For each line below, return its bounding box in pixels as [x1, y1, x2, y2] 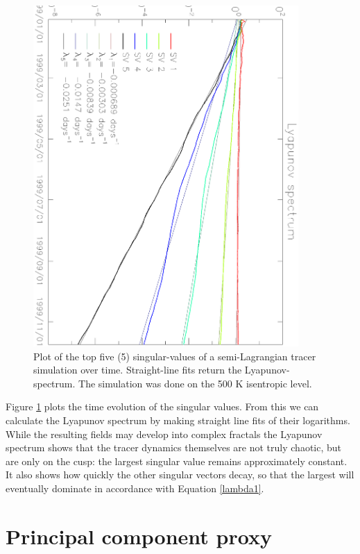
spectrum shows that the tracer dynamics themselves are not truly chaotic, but [6, 440, 342, 455]
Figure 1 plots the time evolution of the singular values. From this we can [6, 399, 319, 414]
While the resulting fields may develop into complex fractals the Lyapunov [6, 426, 323, 441]
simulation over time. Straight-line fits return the [33, 362, 242, 377]
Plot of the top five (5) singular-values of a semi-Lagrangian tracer [33, 349, 316, 363]
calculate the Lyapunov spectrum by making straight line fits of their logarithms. [6, 413, 350, 427]
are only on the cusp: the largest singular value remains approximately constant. [6, 453, 348, 468]
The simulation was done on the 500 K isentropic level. [78, 376, 312, 390]
